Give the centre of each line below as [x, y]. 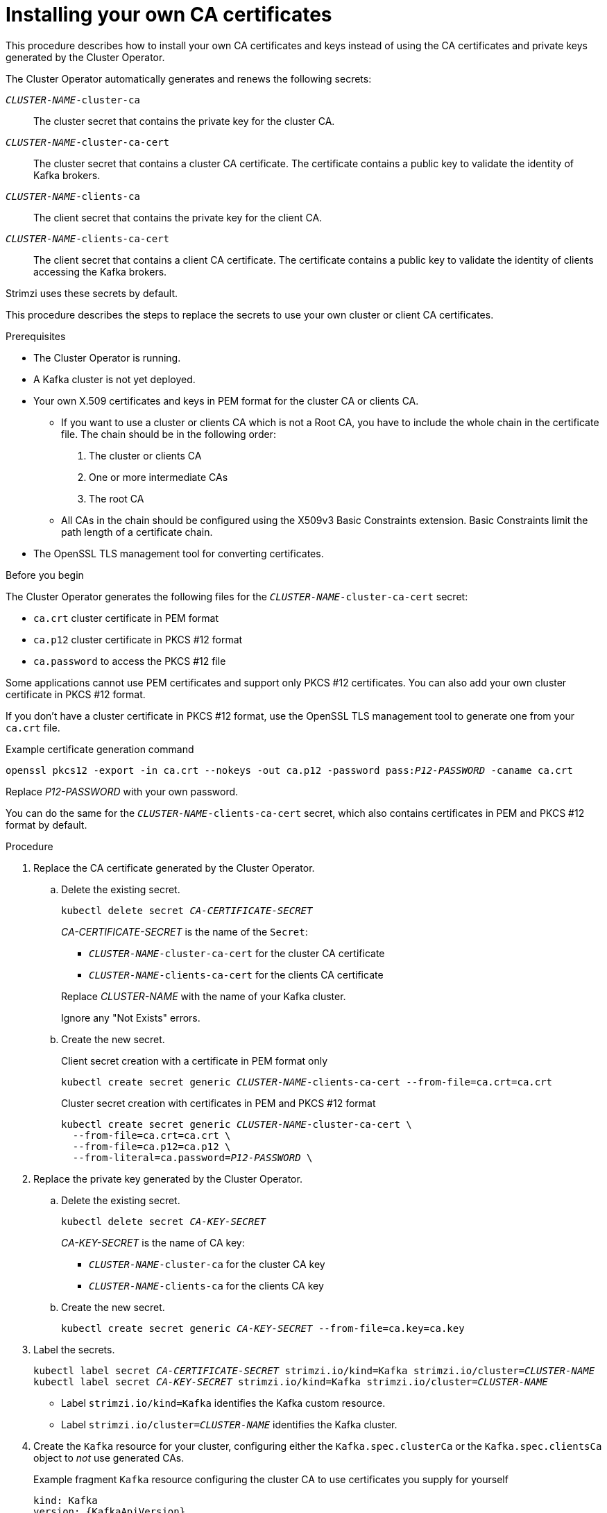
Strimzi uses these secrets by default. [92, 293]
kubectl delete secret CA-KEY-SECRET [164, 1221]
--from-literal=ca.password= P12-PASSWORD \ [193, 1157]
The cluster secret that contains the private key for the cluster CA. [184, 121]
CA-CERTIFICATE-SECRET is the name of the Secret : [185, 931]
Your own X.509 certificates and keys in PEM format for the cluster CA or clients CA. [226, 400]
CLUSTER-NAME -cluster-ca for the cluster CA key [207, 1264]
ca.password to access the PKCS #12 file [130, 661]
